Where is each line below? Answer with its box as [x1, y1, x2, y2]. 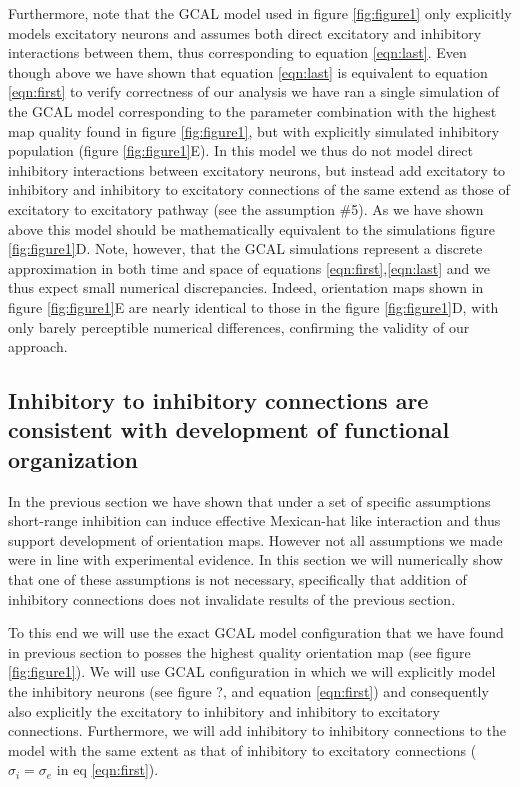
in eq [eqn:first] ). [56, 759, 159, 780]
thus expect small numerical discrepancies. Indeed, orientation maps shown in [8, 277, 484, 298]
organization [8, 443, 139, 474]
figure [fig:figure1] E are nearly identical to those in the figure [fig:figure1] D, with [8, 296, 499, 317]
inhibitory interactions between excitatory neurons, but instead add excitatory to [8, 159, 506, 180]
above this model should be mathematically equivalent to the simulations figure [8, 218, 495, 239]
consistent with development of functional [8, 414, 450, 445]
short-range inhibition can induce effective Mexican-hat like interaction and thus [8, 510, 501, 531]
